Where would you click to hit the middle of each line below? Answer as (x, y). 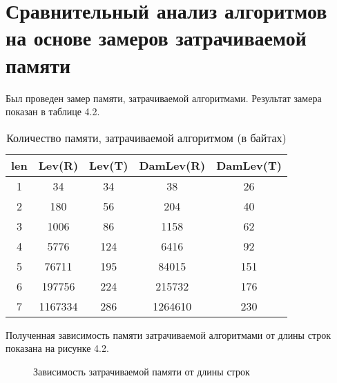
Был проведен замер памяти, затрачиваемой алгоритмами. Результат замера (164, 98)
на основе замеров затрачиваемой (156, 38)
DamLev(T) (249, 165)
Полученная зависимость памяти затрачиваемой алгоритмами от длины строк (168, 334)
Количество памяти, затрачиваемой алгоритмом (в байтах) (146, 137)
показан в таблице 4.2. (53, 111)
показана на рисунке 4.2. (57, 348)
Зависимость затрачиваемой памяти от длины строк (142, 371)
